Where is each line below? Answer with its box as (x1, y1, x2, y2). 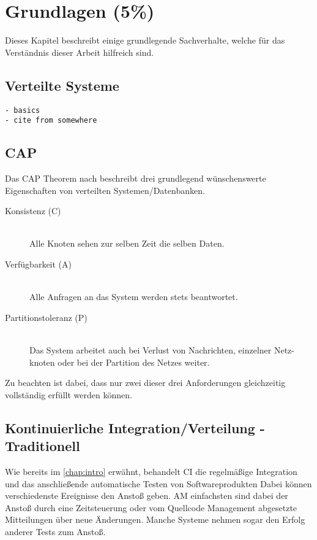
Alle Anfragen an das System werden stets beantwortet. (29, 290, 238, 303)
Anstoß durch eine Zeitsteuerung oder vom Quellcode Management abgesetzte (5, 501, 297, 514)
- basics (5, 106, 40, 115)
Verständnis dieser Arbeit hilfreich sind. (5, 45, 154, 58)
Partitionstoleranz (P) (5, 310, 88, 323)
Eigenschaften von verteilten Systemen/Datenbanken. (5, 183, 205, 196)
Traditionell (5, 436, 80, 455)
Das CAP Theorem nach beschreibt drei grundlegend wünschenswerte (5, 172, 266, 185)
